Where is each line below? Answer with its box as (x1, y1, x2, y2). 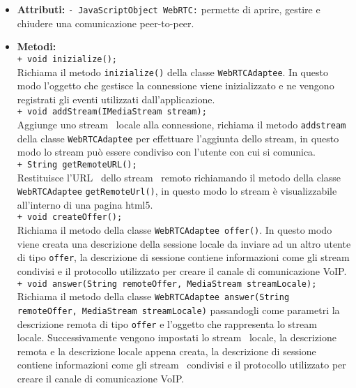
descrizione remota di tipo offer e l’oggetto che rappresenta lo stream (17, 316, 317, 331)
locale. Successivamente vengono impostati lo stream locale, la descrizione (17, 330, 336, 345)
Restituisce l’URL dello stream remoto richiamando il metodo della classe (17, 170, 341, 184)
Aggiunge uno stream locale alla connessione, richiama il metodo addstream (17, 117, 346, 131)
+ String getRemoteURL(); (17, 159, 137, 170)
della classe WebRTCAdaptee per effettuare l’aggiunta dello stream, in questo (17, 130, 339, 145)
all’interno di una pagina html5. (17, 197, 153, 211)
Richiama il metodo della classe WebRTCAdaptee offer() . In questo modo (17, 223, 332, 237)
